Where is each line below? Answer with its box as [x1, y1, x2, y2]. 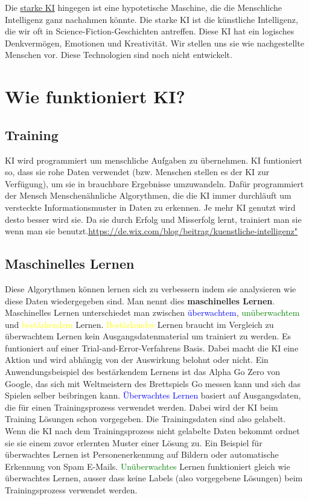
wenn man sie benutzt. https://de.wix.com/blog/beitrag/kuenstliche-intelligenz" [5, 225, 298, 237]
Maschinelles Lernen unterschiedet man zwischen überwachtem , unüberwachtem [5, 306, 300, 319]
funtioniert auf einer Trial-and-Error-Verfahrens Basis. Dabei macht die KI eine [5, 341, 299, 354]
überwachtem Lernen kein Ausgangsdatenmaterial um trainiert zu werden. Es [5, 330, 291, 342]
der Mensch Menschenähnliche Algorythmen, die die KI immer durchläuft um [5, 189, 291, 202]
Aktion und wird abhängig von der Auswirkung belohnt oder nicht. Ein [5, 353, 269, 366]
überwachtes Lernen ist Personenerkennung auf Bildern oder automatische [5, 448, 279, 461]
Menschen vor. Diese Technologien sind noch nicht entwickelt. [5, 48, 232, 61]
